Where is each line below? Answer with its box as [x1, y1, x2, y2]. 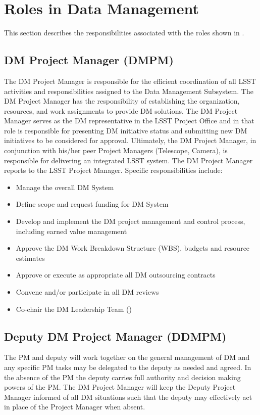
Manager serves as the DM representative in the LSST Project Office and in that [4, 115, 254, 126]
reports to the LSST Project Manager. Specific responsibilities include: [4, 165, 223, 175]
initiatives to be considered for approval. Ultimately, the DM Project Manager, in [4, 135, 256, 146]
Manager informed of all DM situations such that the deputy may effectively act [4, 391, 252, 402]
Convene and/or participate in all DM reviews [16, 287, 159, 297]
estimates [16, 252, 45, 263]
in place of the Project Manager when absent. [4, 401, 145, 412]
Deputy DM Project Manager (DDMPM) [4, 328, 227, 344]
